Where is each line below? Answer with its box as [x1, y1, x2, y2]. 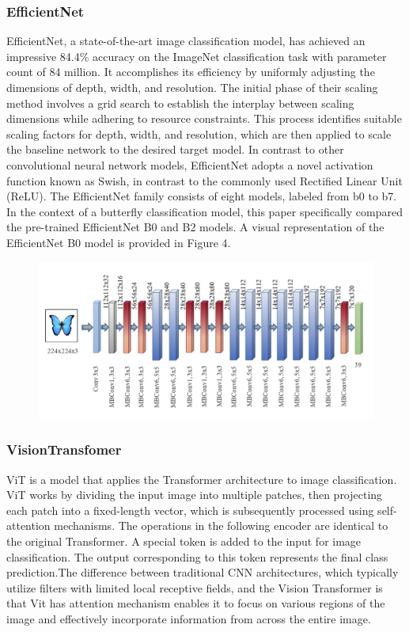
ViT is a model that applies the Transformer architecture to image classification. [6, 470, 397, 487]
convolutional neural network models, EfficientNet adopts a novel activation [6, 156, 373, 173]
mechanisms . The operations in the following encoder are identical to [54, 517, 388, 534]
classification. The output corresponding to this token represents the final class [6, 548, 388, 565]
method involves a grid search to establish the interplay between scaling [6, 94, 354, 111]
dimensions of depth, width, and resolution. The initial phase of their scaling [6, 79, 378, 95]
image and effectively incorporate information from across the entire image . [6, 611, 371, 627]
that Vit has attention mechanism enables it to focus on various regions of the [6, 595, 385, 611]
